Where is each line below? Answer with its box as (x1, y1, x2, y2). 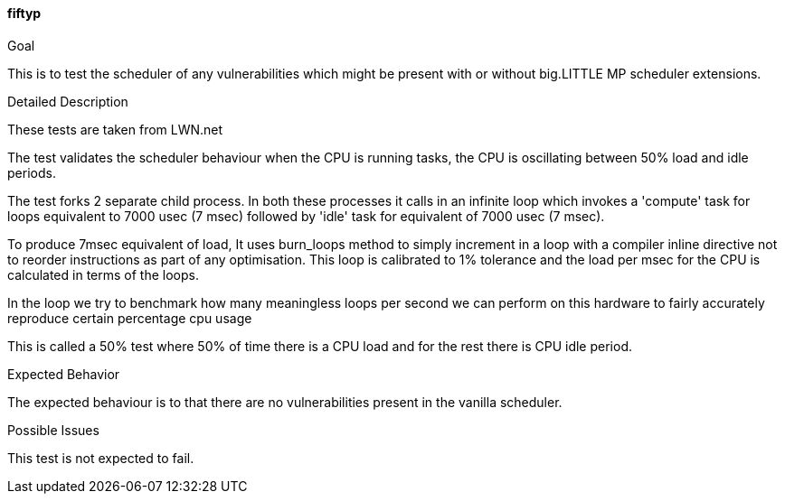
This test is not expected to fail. (7, 450, 194, 466)
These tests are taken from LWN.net (7, 121, 223, 137)
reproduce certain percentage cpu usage (7, 310, 252, 326)
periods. (7, 164, 56, 181)
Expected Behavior (7, 366, 120, 382)
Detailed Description (7, 93, 128, 109)
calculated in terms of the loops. (7, 266, 199, 283)
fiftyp (7, 5, 42, 21)
